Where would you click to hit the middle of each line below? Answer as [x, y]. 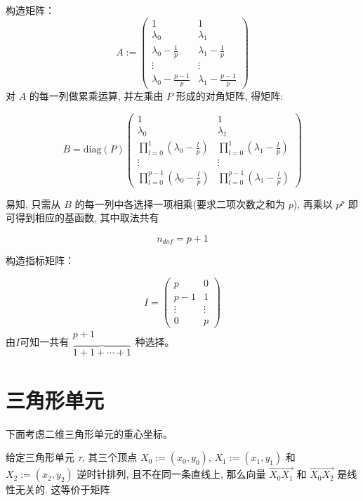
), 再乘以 [313, 203]
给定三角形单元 [40, 457]
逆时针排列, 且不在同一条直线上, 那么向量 [171, 474]
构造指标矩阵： [40, 260]
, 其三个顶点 [110, 457]
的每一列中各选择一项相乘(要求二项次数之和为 [180, 203]
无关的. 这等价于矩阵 [62, 489]
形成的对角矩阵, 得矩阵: [230, 96]
